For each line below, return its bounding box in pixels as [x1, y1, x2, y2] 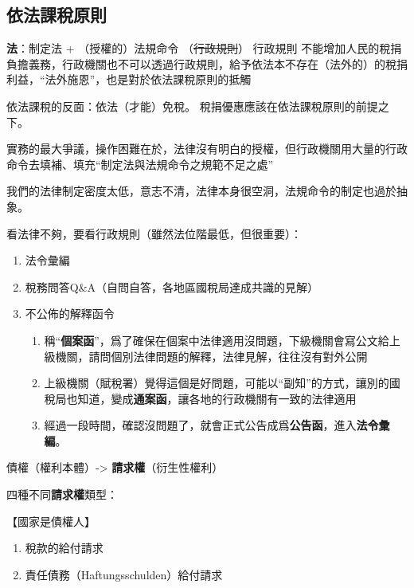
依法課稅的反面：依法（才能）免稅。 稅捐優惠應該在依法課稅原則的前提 [6, 97, 378, 114]
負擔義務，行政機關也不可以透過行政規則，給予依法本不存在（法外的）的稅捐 [6, 55, 408, 72]
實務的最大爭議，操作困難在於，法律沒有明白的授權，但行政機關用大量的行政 [6, 140, 408, 157]
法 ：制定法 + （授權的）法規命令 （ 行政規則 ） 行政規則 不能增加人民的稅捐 [6, 40, 402, 57]
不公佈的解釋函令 [25, 305, 115, 322]
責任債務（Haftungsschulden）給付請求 [25, 566, 223, 582]
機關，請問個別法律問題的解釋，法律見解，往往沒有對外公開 [55, 347, 368, 364]
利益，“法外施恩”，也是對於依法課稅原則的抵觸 [6, 71, 252, 88]
